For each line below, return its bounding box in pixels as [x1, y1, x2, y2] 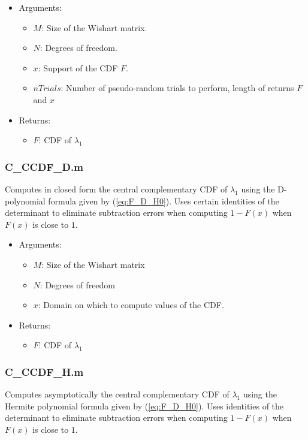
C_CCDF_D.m [5, 159, 83, 174]
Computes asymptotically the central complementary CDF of [5, 388, 230, 400]
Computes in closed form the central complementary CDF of [5, 182, 228, 195]
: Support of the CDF [38, 61, 118, 74]
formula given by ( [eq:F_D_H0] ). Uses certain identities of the [48, 194, 279, 207]
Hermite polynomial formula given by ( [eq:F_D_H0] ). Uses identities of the [5, 399, 284, 412]
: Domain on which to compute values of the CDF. [38, 299, 224, 311]
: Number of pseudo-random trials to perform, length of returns [61, 82, 294, 94]
